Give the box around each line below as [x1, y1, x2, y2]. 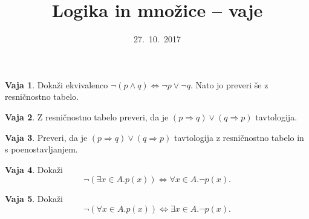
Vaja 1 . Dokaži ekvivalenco [5, 78, 108, 91]
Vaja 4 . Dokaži [5, 163, 63, 175]
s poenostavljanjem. [5, 143, 78, 155]
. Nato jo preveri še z [190, 78, 268, 91]
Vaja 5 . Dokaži [5, 192, 63, 205]
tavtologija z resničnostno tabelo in [174, 131, 304, 143]
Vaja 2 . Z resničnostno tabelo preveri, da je [5, 110, 169, 123]
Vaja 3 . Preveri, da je [5, 131, 88, 143]
